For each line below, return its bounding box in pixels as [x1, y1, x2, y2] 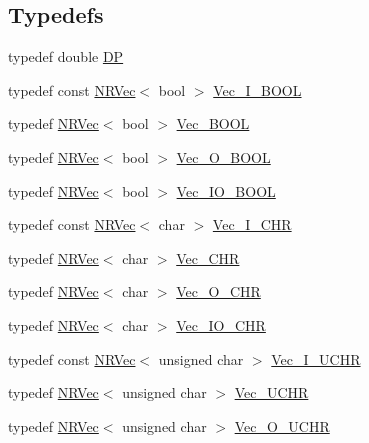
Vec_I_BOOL [213, 79, 302, 100]
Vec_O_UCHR [234, 415, 330, 436]
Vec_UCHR [234, 382, 309, 403]
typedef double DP [8, 46, 124, 67]
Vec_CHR [176, 247, 240, 268]
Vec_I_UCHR [271, 348, 361, 369]
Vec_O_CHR [176, 281, 261, 302]
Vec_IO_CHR [176, 314, 266, 335]
